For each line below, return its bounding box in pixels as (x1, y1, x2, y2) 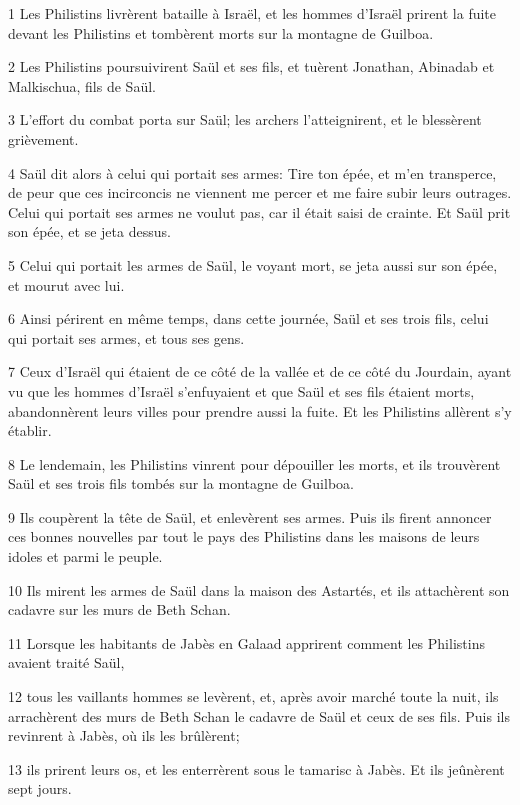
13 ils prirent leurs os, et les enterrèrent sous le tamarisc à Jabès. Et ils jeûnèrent (8, 758, 505, 779)
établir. (8, 420, 52, 441)
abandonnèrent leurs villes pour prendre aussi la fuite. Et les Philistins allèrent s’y (8, 400, 512, 421)
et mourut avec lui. (8, 274, 125, 295)
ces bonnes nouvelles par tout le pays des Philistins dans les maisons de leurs (8, 526, 480, 547)
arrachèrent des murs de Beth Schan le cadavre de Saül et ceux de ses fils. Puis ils (8, 705, 510, 726)
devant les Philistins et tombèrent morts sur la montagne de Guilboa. (8, 22, 434, 43)
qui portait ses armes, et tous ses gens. (8, 327, 245, 348)
